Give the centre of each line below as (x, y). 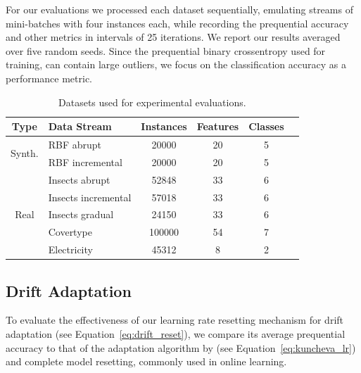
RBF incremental (85, 162)
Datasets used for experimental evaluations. (152, 102)
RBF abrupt (75, 144)
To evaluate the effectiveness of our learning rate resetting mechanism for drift (175, 320)
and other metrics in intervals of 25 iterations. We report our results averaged (173, 37)
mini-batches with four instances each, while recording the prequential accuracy (177, 23)
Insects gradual (81, 214)
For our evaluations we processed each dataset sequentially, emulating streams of (179, 9)
